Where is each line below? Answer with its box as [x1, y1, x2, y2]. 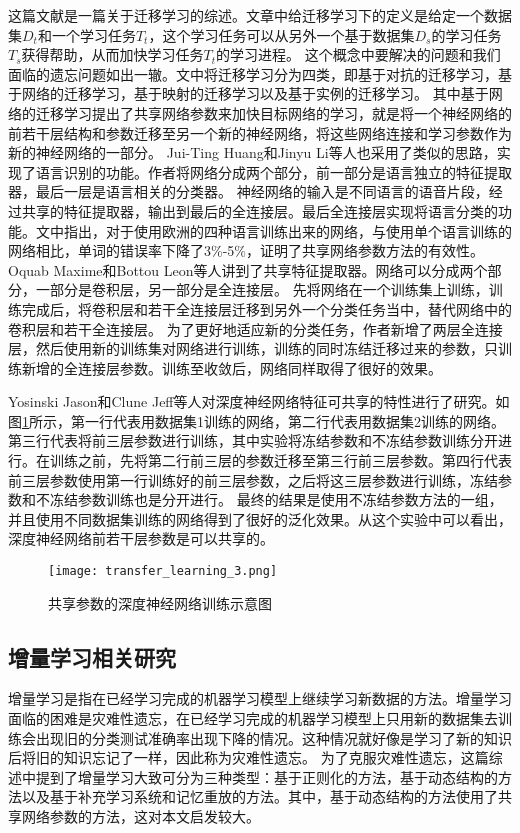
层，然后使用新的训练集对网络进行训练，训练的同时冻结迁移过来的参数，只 [8, 338, 498, 359]
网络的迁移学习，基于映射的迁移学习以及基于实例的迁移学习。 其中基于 [21, 83, 489, 104]
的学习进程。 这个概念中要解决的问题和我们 [216, 44, 501, 65]
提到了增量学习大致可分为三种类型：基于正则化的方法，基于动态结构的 [35, 766, 498, 787]
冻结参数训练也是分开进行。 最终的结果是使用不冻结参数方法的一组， [49, 489, 503, 510]
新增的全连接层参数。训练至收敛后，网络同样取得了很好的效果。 [21, 357, 442, 378]
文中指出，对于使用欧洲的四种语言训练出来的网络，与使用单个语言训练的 [35, 220, 512, 241]
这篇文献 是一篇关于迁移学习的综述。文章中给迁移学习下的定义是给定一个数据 [8, 5, 512, 25]
